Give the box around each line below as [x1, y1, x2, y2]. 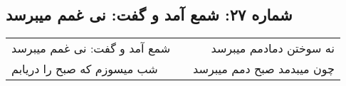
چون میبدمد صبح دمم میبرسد [193, 60, 335, 77]
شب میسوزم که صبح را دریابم [11, 60, 158, 77]
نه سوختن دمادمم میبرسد [211, 40, 335, 57]
